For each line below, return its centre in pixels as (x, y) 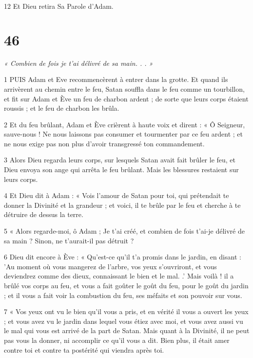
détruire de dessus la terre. (44, 214)
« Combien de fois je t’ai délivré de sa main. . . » (78, 63)
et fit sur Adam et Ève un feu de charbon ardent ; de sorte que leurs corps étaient (126, 98)
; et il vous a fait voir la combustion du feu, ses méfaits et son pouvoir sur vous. (123, 295)
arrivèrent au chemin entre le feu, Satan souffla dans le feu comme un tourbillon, (124, 89)
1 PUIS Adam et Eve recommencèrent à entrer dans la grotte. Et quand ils (116, 79)
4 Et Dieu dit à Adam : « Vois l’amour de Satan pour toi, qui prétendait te (117, 195)
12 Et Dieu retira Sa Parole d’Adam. (59, 6)
